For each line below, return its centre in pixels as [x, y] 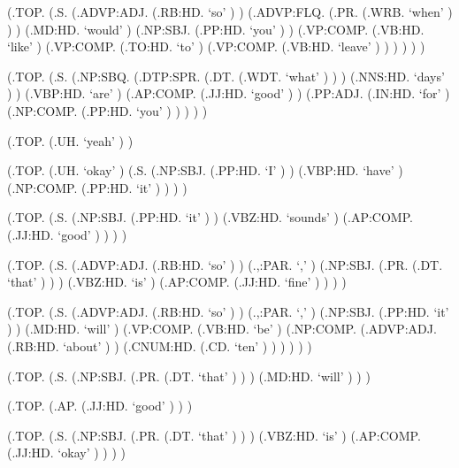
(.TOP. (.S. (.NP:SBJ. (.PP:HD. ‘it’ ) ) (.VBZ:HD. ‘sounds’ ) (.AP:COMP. [210, 217]
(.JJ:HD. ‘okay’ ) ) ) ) [66, 453]
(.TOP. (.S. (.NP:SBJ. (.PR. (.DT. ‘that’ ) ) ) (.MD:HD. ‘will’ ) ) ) [189, 376]
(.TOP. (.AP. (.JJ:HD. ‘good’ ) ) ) [100, 406]
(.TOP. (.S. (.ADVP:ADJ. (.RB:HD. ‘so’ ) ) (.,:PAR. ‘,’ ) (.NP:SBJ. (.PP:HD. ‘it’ [228, 311]
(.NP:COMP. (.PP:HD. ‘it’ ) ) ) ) [97, 187]
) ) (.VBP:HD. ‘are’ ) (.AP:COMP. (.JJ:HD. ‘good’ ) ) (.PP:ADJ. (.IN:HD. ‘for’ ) [229, 93]
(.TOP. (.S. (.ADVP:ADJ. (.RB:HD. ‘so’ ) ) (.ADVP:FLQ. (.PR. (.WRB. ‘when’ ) [230, 12]
